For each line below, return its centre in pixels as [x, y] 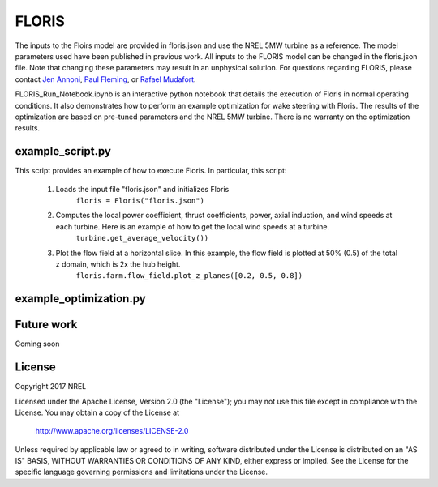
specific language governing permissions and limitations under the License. [141, 472]
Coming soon [37, 344]
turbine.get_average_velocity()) [142, 238]
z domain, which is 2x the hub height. [118, 264]
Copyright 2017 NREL [51, 387]
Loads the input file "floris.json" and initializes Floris [142, 189]
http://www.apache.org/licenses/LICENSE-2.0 [112, 431]
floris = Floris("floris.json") [140, 200]
